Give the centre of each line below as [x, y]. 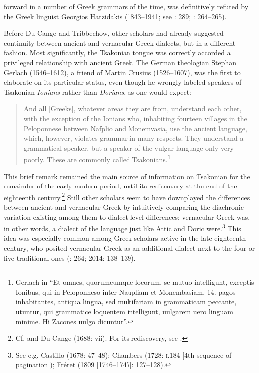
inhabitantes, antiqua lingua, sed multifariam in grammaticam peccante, [126, 301]
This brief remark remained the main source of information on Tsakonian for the [127, 176]
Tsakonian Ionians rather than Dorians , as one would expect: [98, 92]
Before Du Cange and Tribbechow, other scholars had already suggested [114, 33]
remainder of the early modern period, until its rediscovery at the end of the [121, 186]
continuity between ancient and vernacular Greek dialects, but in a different [120, 43]
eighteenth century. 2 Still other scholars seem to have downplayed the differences [127, 196]
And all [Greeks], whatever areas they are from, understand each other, [132, 108]
